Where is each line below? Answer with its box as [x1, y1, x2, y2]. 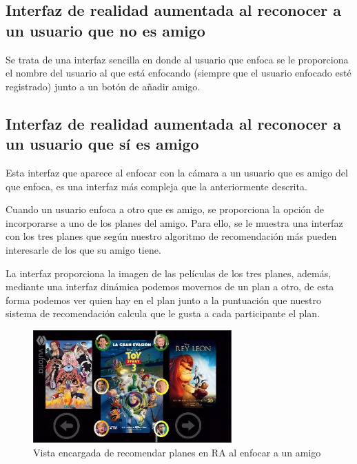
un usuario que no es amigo [6, 19, 205, 41]
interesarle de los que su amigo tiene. [6, 242, 161, 256]
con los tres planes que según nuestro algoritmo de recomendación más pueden [6, 229, 337, 243]
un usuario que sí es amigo [6, 133, 199, 154]
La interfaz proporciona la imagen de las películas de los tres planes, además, [6, 265, 331, 280]
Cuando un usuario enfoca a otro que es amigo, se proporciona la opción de [6, 202, 325, 216]
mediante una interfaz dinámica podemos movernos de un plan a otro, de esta [6, 279, 334, 294]
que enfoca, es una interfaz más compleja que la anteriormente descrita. [6, 179, 307, 193]
